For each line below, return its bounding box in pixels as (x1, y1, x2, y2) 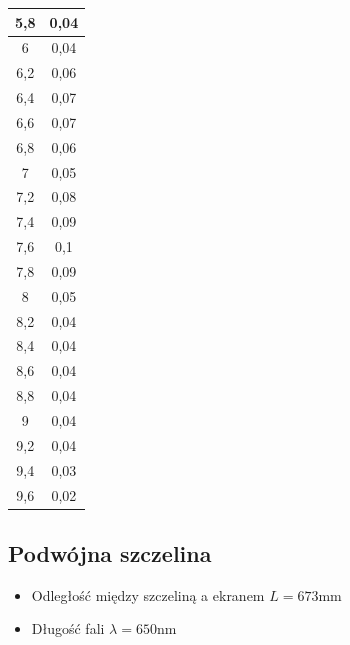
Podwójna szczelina (8, 538, 212, 569)
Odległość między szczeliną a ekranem (31, 584, 265, 605)
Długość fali (31, 618, 105, 639)
